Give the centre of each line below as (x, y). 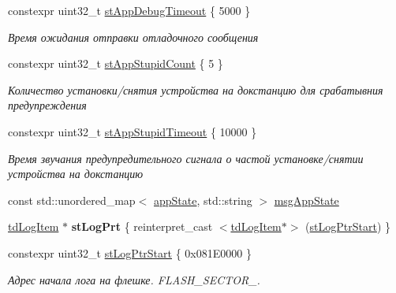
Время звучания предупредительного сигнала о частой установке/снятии (186, 158)
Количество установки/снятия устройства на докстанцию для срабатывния (196, 89)
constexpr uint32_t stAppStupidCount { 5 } (116, 63)
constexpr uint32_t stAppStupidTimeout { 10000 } (133, 131)
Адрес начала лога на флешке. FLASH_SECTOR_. (134, 279)
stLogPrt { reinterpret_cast (142, 226)
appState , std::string (203, 200)
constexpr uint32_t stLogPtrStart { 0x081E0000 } (130, 252)
